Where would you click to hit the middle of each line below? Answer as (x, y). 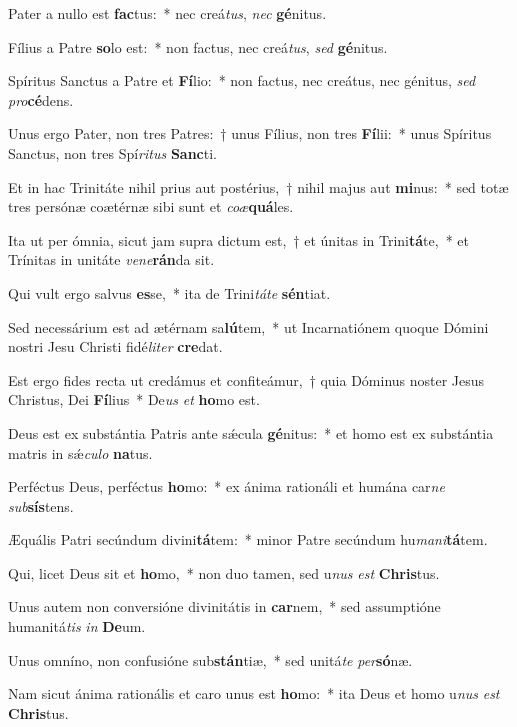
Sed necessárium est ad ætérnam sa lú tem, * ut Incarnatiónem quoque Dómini (248, 326)
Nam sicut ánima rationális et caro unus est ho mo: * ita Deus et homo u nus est (254, 693)
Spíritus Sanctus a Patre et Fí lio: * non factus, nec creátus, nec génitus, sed (242, 80)
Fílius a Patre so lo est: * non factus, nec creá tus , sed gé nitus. (198, 46)
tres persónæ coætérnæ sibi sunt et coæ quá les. (151, 206)
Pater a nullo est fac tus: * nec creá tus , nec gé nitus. (167, 13)
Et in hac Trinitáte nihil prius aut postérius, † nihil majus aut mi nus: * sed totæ (258, 186)
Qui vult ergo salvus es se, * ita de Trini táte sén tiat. (169, 292)
